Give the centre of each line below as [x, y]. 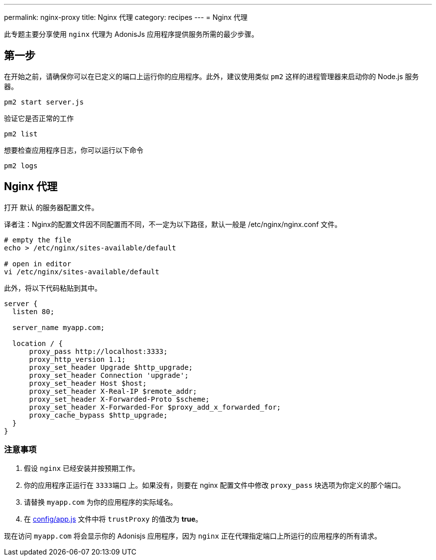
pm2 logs [21, 166]
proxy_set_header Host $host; [88, 383]
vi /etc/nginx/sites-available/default [82, 272]
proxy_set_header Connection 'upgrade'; [109, 375]
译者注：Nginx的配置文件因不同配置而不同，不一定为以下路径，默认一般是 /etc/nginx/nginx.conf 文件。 [173, 224]
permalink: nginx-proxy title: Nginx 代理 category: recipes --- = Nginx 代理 [126, 17]
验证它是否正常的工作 [39, 118]
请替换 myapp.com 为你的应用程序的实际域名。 [101, 502]
